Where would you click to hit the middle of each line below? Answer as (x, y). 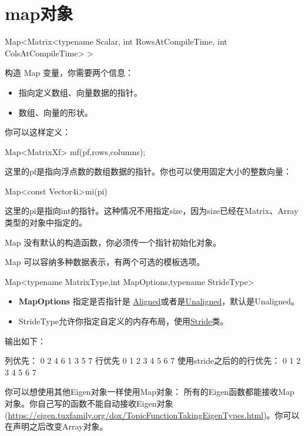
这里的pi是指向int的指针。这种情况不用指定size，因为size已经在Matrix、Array (152, 211)
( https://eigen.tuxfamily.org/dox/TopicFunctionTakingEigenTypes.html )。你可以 (152, 415)
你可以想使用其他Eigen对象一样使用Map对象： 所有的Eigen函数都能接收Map (150, 392)
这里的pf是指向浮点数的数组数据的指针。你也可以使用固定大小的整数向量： (148, 171)
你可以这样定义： (38, 132)
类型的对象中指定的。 (46, 222)
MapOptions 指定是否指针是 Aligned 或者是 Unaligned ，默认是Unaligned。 (159, 301)
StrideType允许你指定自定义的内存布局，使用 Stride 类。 (123, 321)
